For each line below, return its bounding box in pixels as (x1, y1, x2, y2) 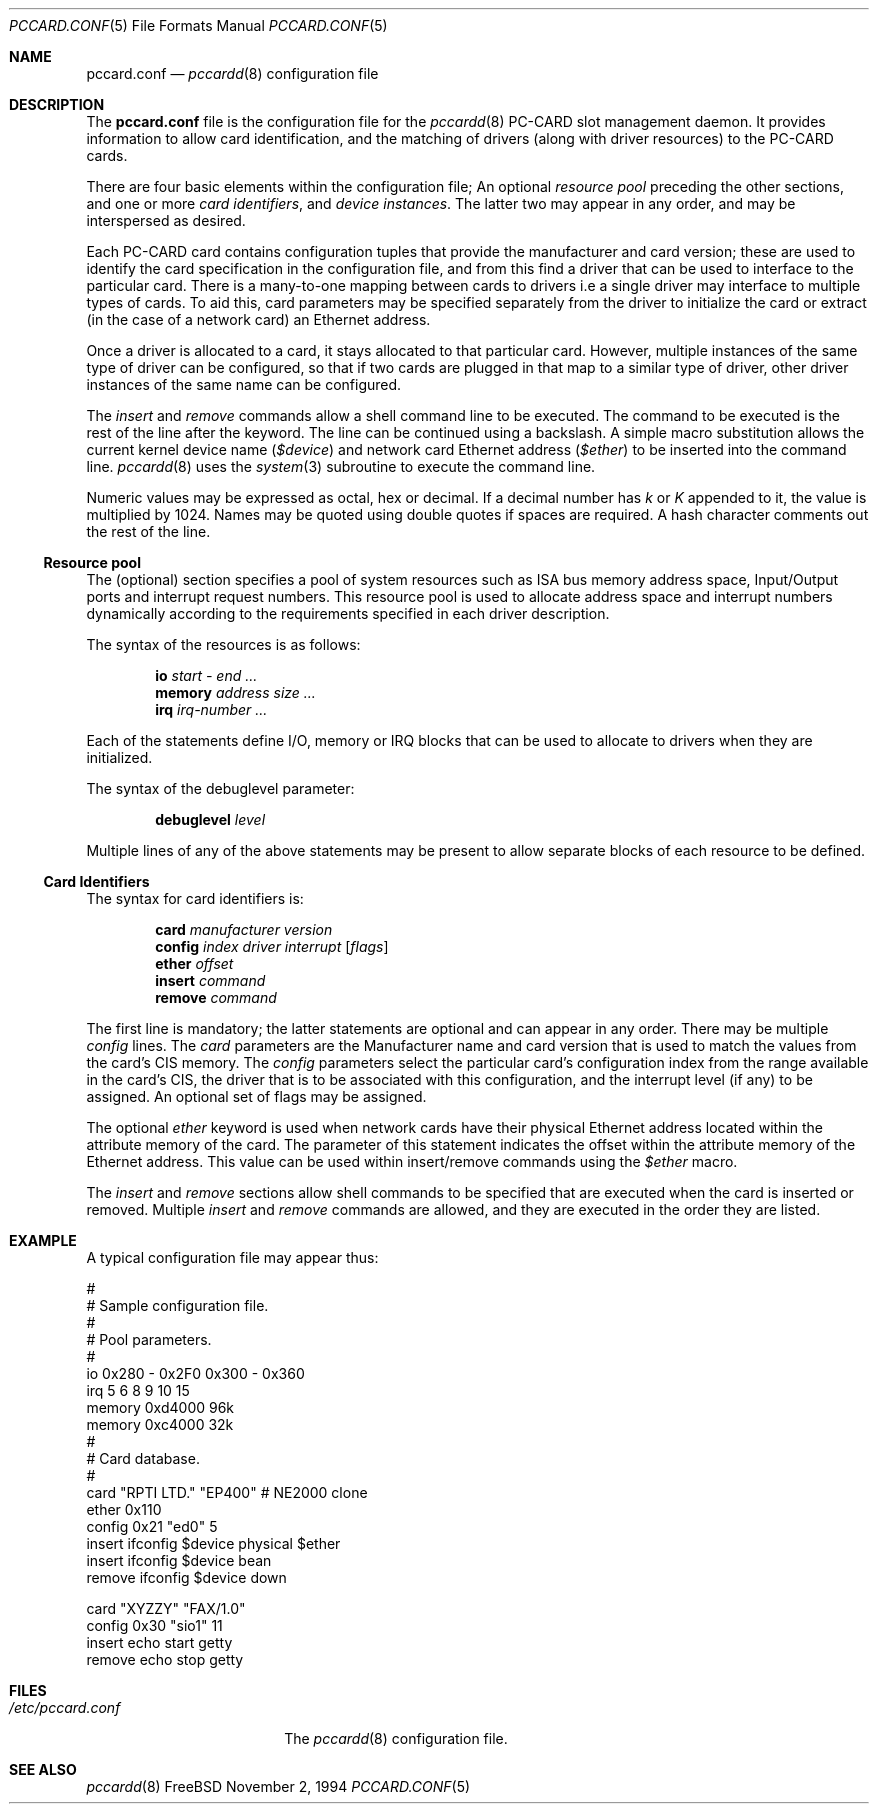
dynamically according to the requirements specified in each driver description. (86, 605, 610, 622)
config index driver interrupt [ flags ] (155, 938, 389, 955)
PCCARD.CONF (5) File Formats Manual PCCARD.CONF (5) (9, 17, 388, 34)
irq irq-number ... (155, 701, 268, 718)
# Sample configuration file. (86, 1297, 269, 1314)
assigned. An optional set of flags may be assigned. (86, 1088, 427, 1105)
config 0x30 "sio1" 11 (86, 1617, 223, 1634)
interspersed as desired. (86, 212, 246, 229)
